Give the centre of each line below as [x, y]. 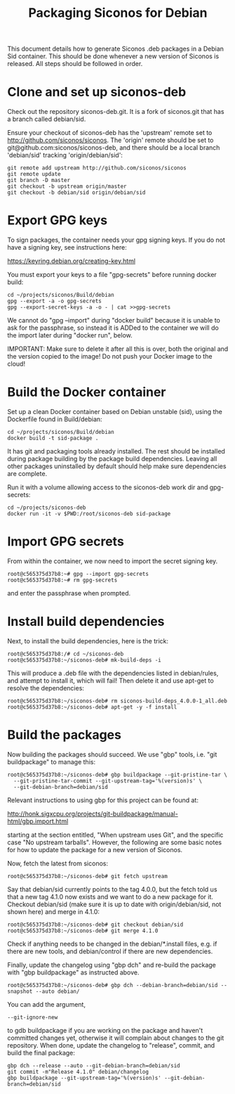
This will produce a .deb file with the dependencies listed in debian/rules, [113, 673]
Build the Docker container [87, 392]
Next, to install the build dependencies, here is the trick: [88, 641]
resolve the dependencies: [46, 688]
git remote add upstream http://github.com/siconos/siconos [97, 168]
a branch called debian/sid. [47, 119]
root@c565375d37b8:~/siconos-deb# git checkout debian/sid [95, 925]
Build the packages [64, 735]
